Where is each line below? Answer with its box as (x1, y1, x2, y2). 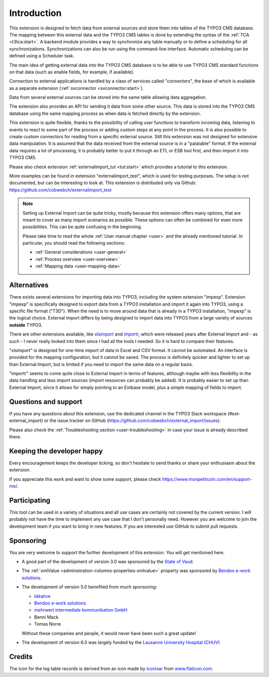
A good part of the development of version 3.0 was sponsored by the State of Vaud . (21, 559, 194, 564)
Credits (9, 652, 33, 661)
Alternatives (9, 281, 49, 290)
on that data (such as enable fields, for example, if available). (9, 69, 134, 75)
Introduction (9, 7, 62, 18)
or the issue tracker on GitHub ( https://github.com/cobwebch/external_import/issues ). (44, 417, 221, 424)
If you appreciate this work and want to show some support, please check (9, 476, 161, 482)
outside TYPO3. (9, 322, 42, 328)
